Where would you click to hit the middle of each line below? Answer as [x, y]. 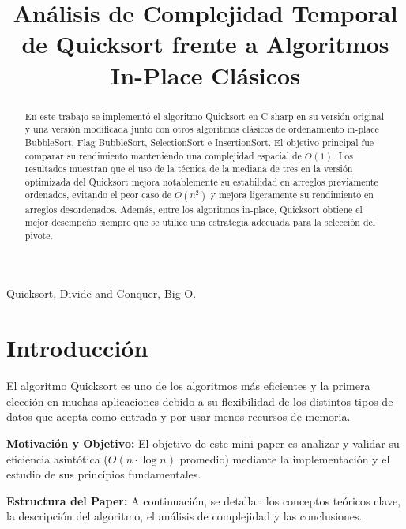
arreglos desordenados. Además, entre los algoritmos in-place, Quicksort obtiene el [194, 209]
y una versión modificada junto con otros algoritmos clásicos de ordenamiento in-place [202, 129]
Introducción [77, 348]
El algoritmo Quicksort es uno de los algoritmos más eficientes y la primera [188, 386]
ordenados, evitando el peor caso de [98, 195]
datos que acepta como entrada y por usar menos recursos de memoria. [179, 416]
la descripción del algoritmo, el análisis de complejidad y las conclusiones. [184, 516]
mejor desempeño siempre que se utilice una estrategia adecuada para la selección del [200, 222]
